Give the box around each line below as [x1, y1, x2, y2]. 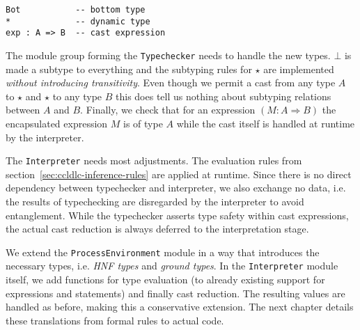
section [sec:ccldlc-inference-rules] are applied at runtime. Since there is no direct [6, 166, 352, 181]
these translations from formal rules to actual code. [6, 313, 224, 327]
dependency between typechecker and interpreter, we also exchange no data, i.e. [6, 180, 346, 195]
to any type [52, 88, 102, 103]
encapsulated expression [6, 116, 108, 130]
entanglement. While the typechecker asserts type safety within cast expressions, [6, 207, 349, 222]
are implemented [263, 61, 334, 76]
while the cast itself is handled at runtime [176, 116, 355, 130]
